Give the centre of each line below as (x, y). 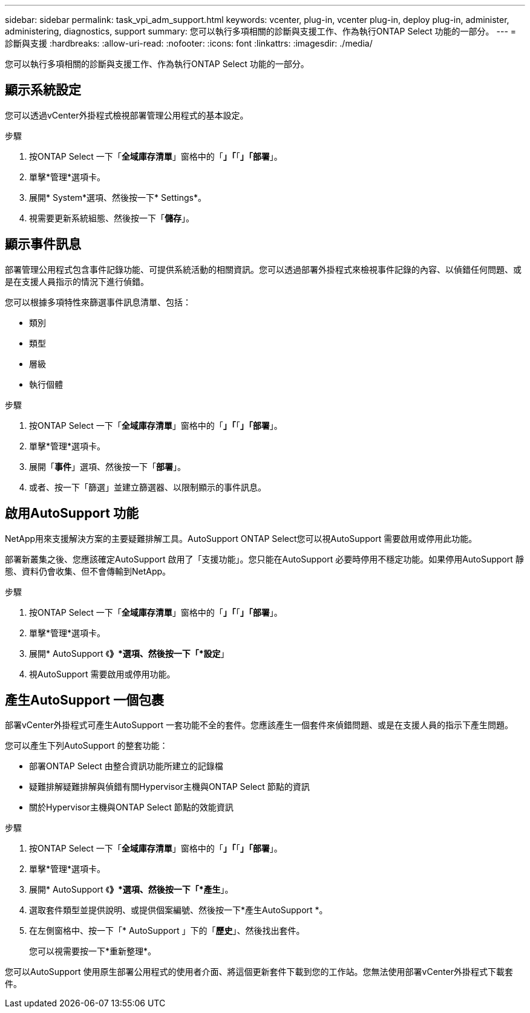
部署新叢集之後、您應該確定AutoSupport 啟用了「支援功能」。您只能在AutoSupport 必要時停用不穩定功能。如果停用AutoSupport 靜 (264, 559)
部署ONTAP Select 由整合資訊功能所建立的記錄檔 (126, 766)
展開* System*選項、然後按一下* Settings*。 (118, 197)
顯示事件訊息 (43, 244)
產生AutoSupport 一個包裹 (84, 700)
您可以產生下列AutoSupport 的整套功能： (87, 746)
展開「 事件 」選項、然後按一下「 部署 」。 (107, 466)
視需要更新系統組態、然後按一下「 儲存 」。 (112, 218)
